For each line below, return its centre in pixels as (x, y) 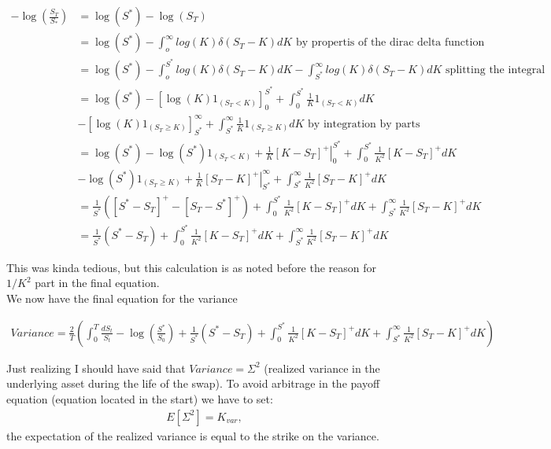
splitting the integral (496, 70)
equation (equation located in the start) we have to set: (140, 398)
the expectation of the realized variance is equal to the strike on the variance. (193, 435)
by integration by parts (364, 124)
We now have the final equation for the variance (122, 298)
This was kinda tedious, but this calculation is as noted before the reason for (192, 267)
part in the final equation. (97, 283)
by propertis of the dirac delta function (390, 43)
